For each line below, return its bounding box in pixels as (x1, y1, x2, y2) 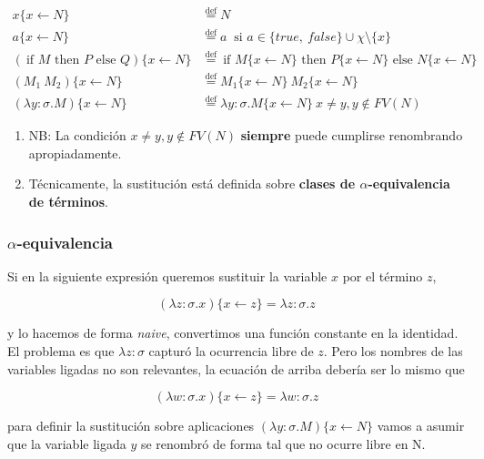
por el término (342, 266, 423, 285)
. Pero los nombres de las (323, 342, 463, 361)
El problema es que (7, 342, 115, 361)
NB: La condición (28, 126, 126, 145)
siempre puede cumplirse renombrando (240, 126, 463, 145)
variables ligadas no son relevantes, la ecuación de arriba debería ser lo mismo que (7, 359, 465, 378)
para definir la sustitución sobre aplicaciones (7, 416, 255, 435)
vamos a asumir (377, 416, 465, 435)
